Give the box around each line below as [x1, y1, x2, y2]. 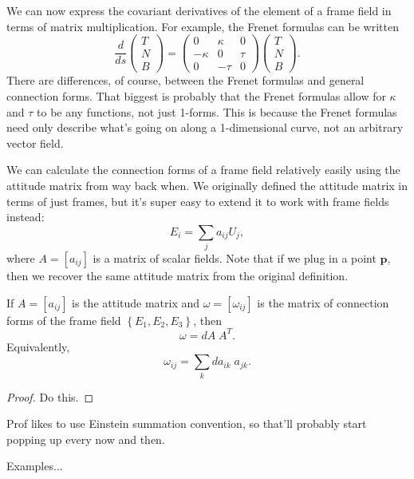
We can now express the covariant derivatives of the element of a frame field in [6, 2, 392, 18]
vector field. [6, 134, 64, 151]
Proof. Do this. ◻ [6, 388, 94, 405]
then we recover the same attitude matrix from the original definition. [6, 267, 349, 284]
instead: [6, 208, 45, 225]
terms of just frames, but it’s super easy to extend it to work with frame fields [6, 192, 389, 209]
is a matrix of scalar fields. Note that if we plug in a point [93, 250, 377, 267]
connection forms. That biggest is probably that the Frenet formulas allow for [6, 87, 386, 104]
